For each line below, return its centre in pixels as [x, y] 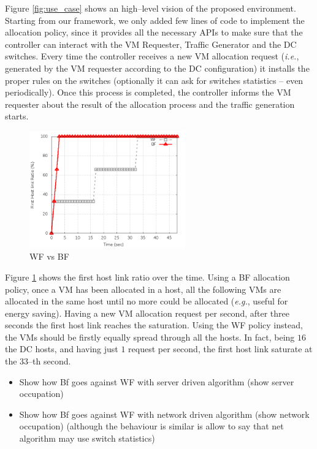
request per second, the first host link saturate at [220, 349]
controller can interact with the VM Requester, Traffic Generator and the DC [151, 44]
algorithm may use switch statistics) [87, 438]
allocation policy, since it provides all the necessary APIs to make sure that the [154, 32]
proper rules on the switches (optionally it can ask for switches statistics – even [154, 80]
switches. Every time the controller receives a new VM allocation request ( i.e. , [152, 56]
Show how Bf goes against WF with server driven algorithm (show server [157, 381]
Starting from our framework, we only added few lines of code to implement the [155, 20]
